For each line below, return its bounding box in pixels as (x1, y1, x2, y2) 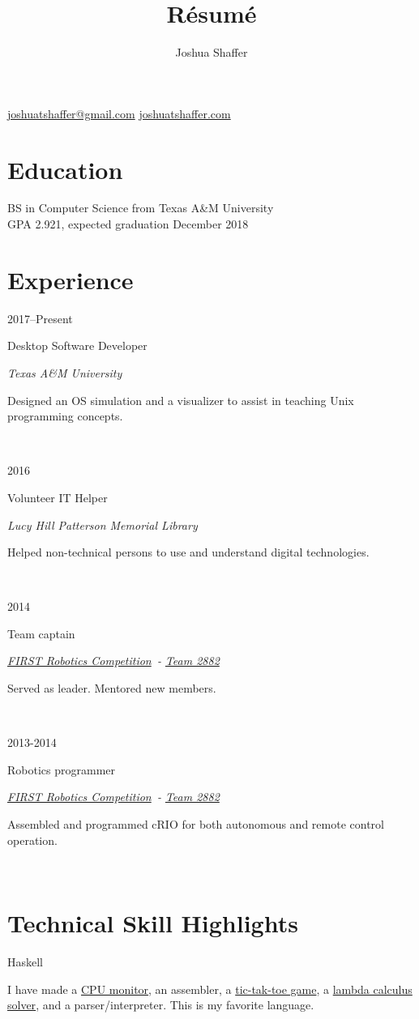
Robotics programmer (7, 761, 115, 778)
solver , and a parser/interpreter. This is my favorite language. (7, 996, 314, 1013)
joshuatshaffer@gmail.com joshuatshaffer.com (7, 104, 231, 122)
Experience (7, 262, 134, 296)
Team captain (7, 625, 75, 642)
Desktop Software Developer (7, 337, 148, 354)
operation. (7, 831, 58, 848)
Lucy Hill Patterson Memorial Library (7, 516, 198, 533)
